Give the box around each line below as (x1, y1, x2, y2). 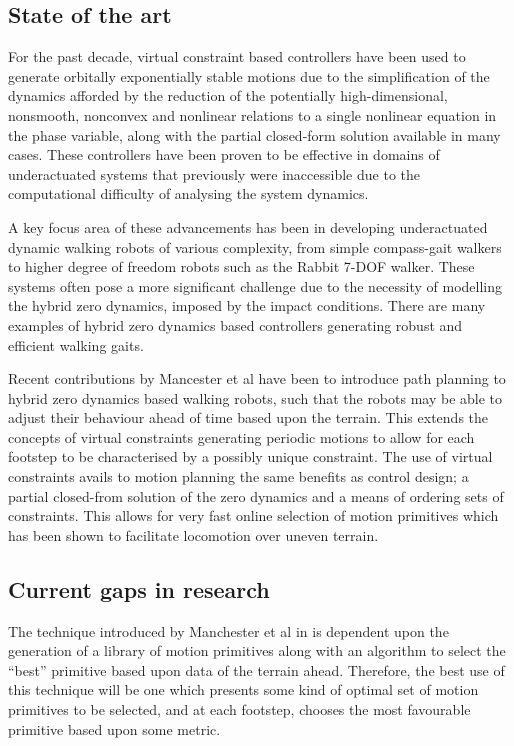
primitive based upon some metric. (8, 718, 221, 739)
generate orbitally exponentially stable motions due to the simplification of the (8, 65, 490, 86)
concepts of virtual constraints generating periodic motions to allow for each (8, 426, 475, 447)
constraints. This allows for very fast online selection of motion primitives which (8, 505, 499, 526)
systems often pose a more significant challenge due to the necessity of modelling (8, 275, 503, 296)
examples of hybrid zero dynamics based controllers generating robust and (8, 314, 463, 335)
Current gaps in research (8, 573, 270, 604)
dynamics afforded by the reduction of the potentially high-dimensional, (8, 85, 448, 106)
